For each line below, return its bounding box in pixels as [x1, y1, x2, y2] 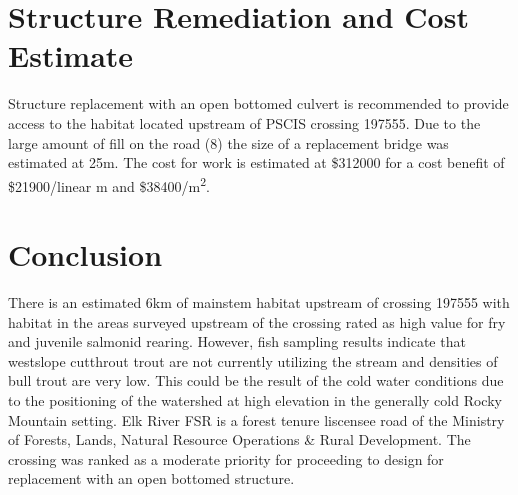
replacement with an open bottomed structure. [8, 468, 295, 489]
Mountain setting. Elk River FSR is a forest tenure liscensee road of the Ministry [8, 409, 505, 430]
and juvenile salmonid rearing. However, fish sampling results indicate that [8, 331, 466, 352]
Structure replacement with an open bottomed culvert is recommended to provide [8, 93, 509, 114]
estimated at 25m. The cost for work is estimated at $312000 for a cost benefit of [8, 152, 505, 173]
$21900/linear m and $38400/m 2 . [8, 172, 210, 196]
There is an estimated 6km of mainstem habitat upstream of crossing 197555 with [8, 292, 510, 313]
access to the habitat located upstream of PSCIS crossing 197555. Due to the [8, 112, 481, 133]
